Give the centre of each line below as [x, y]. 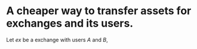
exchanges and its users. [70, 23]
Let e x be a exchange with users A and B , [57, 40]
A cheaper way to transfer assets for [99, 11]
